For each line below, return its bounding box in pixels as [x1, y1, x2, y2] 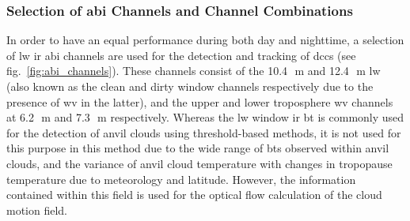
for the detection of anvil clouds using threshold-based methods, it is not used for [6, 124, 401, 140]
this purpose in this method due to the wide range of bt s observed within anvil [6, 140, 389, 156]
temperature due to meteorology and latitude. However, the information [6, 170, 356, 187]
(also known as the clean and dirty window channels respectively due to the [6, 78, 374, 94]
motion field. [6, 201, 68, 218]
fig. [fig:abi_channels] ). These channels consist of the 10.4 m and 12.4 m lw [6, 62, 381, 79]
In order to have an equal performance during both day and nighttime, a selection [6, 32, 404, 48]
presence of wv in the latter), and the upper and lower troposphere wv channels [6, 93, 393, 110]
